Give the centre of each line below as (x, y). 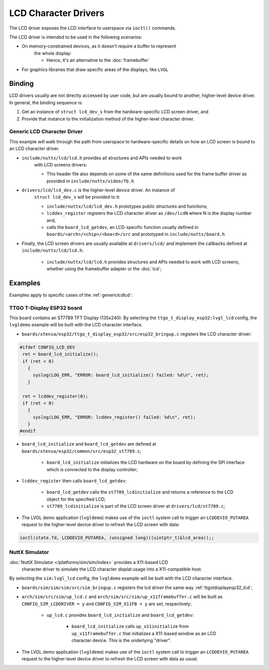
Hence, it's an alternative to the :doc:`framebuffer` (98, 60)
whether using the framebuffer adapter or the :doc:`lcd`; (104, 269)
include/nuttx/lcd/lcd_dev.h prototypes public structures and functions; (127, 206)
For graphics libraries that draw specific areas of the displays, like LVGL (95, 69)
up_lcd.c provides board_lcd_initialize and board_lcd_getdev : (120, 615)
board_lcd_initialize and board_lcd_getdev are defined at (89, 444)
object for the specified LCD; (76, 499)
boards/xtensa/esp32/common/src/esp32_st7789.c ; (81, 451)
